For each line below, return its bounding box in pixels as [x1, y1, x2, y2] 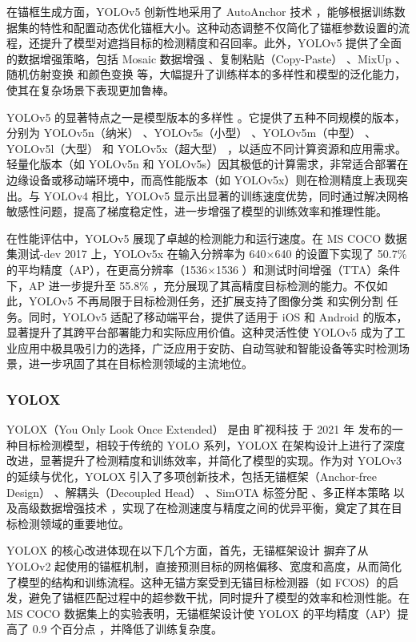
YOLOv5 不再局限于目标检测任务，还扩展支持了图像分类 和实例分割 [28, 293, 383, 309]
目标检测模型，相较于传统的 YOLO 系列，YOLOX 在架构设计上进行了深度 [17, 436, 406, 453]
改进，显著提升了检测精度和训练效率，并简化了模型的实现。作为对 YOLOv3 [6, 452, 402, 469]
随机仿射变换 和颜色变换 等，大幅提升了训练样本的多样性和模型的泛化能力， [6, 66, 406, 83]
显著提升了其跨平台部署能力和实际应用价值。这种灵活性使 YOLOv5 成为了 [6, 324, 394, 341]
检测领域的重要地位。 [17, 515, 130, 531]
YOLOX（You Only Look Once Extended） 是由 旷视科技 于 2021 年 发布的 [6, 421, 392, 438]
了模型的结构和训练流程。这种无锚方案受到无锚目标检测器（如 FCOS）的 [6, 573, 388, 590]
